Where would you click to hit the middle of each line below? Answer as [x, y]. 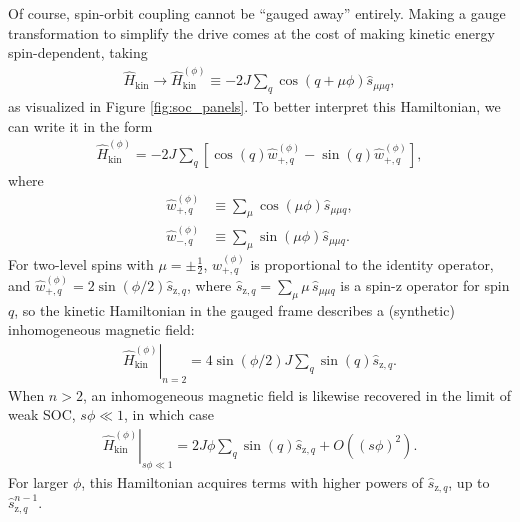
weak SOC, [42, 414]
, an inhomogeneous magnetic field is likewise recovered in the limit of [296, 394]
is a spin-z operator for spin [425, 284]
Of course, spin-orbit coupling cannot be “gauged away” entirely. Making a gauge [257, 13]
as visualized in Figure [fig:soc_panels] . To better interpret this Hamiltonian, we [254, 106]
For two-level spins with [81, 263]
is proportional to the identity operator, [372, 263]
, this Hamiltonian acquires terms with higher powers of [252, 481]
